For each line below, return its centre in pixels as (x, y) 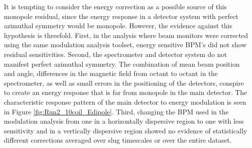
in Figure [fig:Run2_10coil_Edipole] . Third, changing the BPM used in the (116, 111)
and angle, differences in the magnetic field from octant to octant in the (111, 73)
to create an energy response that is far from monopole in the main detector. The (126, 92)
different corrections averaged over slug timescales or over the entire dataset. (118, 140)
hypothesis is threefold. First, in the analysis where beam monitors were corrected (126, 35)
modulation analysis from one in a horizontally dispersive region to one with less (124, 121)
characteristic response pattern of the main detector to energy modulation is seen (125, 102)
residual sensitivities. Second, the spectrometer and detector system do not (116, 54)
